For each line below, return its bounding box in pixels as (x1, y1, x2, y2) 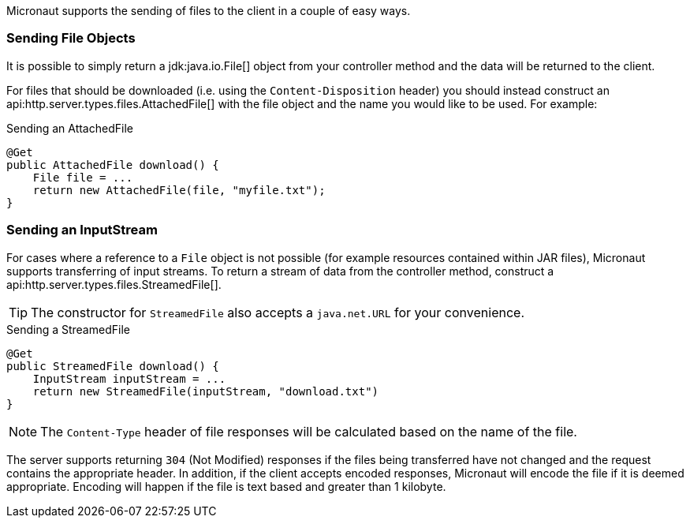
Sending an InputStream (6, 222, 158, 238)
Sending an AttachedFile (6, 121, 133, 135)
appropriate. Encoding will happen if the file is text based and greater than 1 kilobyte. (6, 479, 446, 493)
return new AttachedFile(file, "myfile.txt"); (32, 183, 326, 196)
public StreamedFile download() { (6, 359, 219, 372)
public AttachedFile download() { (6, 158, 219, 171)
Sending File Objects (6, 30, 136, 47)
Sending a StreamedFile (6, 322, 130, 336)
